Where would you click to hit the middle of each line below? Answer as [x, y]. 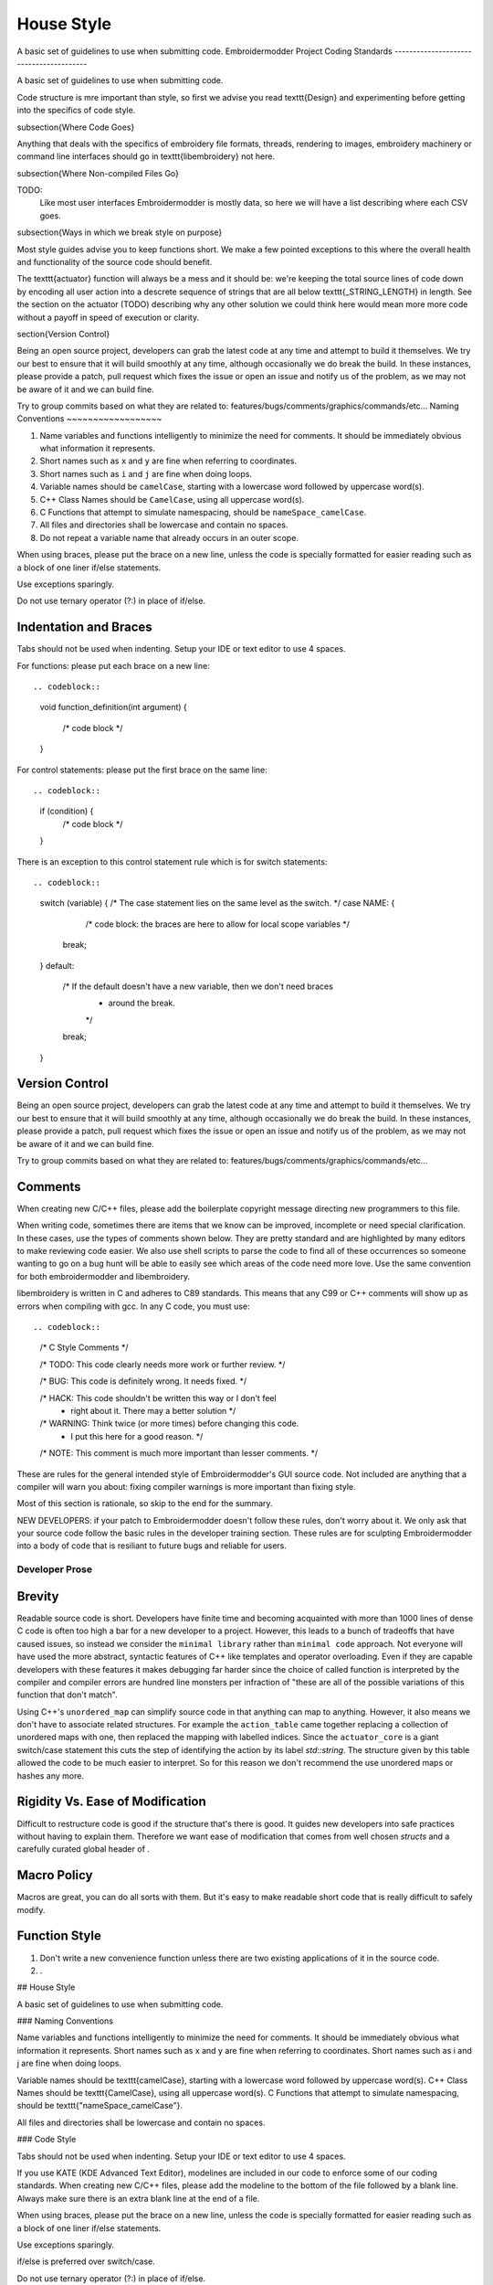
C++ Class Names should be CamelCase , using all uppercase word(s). [172, 499]
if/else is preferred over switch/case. [86, 2261]
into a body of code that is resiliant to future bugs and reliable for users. [152, 1546]
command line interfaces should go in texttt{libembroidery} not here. [146, 156]
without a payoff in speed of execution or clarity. [108, 317]
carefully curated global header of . [84, 1849]
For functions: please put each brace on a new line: [113, 665]
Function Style [59, 1936]
